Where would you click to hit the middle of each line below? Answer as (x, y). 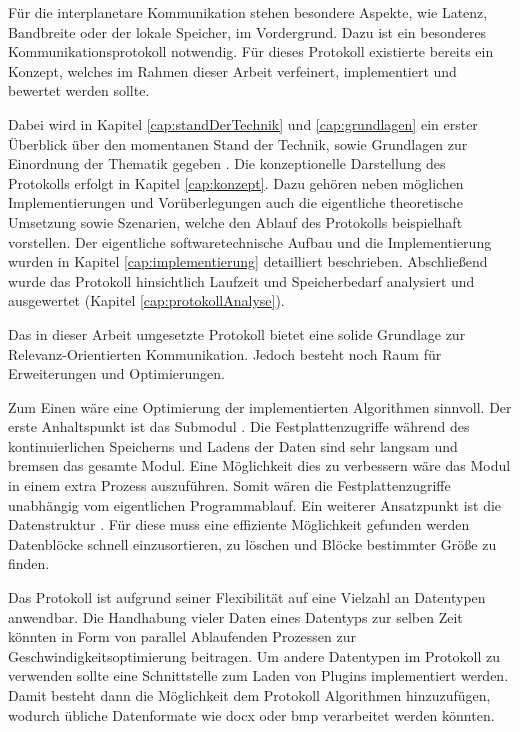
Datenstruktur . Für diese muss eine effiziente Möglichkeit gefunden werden (239, 524)
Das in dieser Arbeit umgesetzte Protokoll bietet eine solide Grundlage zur (237, 333)
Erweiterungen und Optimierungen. (116, 373)
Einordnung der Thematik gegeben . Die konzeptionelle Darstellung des (227, 163)
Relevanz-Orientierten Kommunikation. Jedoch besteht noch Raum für (225, 353)
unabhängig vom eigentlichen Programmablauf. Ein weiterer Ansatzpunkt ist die (255, 504)
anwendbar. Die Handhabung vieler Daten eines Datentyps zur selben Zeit (235, 616)
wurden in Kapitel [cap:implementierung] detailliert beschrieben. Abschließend (248, 261)
